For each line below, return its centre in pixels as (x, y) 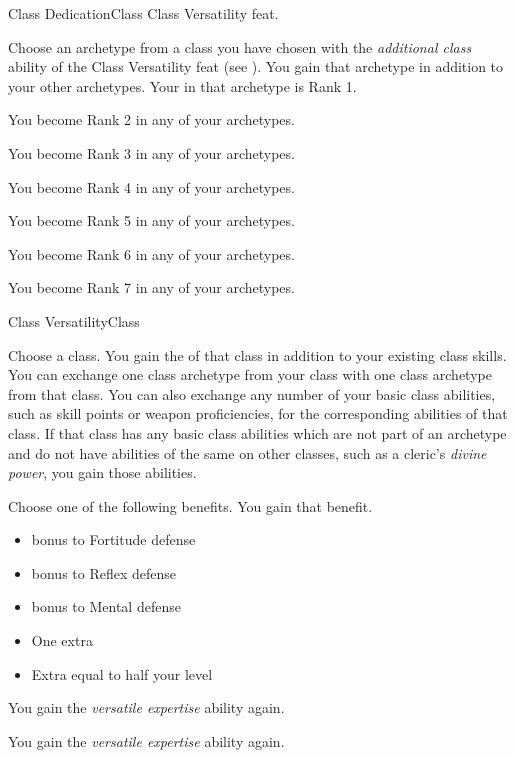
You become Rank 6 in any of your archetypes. (151, 253)
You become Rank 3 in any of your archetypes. (151, 152)
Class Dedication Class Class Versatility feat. (143, 13)
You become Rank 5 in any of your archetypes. (151, 220)
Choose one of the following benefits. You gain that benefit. (190, 505)
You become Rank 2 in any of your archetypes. (151, 119)
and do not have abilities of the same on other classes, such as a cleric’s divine (247, 452)
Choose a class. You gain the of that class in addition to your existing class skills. (257, 354)
